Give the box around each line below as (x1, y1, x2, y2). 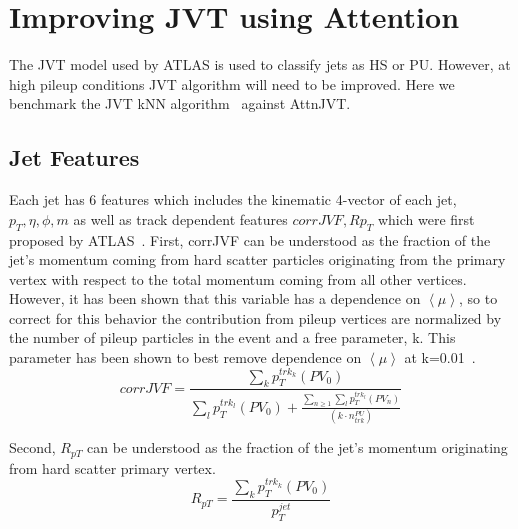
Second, (9, 437, 56, 458)
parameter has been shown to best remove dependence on (9, 347, 362, 368)
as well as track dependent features (73, 208, 288, 229)
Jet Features (9, 142, 140, 173)
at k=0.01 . (404, 347, 476, 368)
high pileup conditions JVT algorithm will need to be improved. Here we (9, 73, 455, 94)
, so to (458, 288, 498, 309)
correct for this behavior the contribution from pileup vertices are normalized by (9, 307, 502, 328)
